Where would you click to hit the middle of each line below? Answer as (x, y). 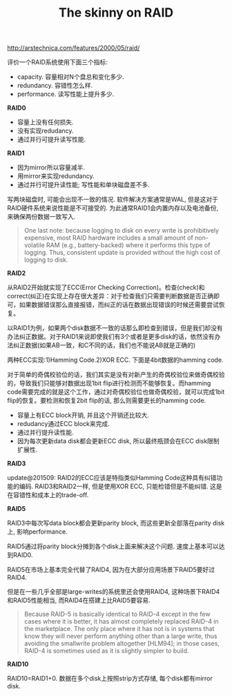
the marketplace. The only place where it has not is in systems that (119, 629)
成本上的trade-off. (63, 495)
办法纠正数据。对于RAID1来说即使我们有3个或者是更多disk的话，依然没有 (111, 337)
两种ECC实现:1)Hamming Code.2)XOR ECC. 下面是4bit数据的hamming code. (115, 360)
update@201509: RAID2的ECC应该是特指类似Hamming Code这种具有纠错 (112, 478)
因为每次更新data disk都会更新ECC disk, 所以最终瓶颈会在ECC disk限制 (118, 441)
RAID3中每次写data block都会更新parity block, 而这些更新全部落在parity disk (116, 523)
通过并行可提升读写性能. (51, 139)
